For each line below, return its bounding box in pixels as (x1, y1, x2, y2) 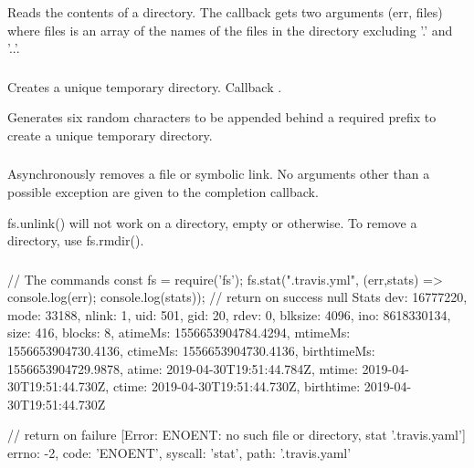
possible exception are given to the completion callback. (7, 182, 319, 201)
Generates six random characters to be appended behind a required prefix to (7, 108, 437, 127)
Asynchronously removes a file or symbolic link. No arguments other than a (7, 164, 430, 183)
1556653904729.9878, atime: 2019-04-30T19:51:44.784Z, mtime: (7, 359, 358, 378)
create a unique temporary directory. (7, 125, 213, 144)
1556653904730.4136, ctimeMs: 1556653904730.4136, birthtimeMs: (7, 341, 375, 360)
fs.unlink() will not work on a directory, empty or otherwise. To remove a (7, 213, 417, 232)
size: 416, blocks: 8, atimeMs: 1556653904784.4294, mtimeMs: (7, 323, 351, 342)
